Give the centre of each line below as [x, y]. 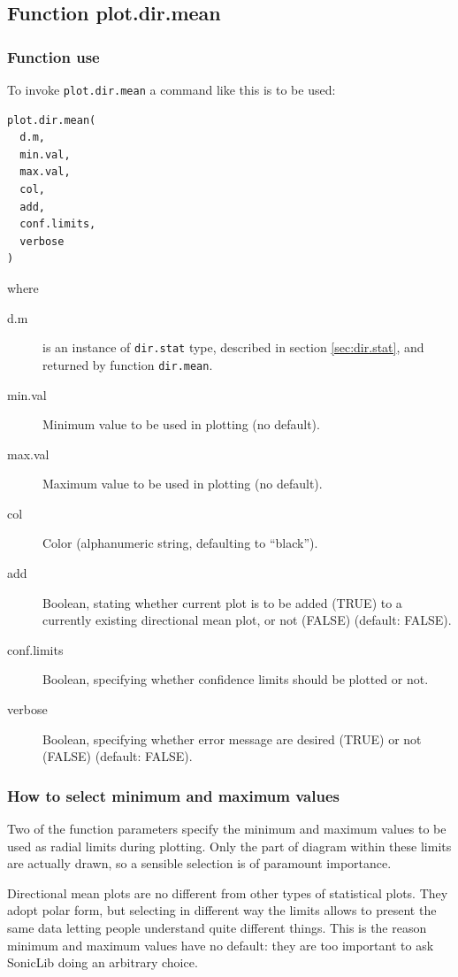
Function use [53, 56]
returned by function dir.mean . [128, 364]
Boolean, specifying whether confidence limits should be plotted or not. [236, 679]
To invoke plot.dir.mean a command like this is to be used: [172, 89]
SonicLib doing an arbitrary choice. [103, 962]
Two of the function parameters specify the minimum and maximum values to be [227, 829]
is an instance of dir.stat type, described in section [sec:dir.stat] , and [233, 347]
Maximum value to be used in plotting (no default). [183, 484]
